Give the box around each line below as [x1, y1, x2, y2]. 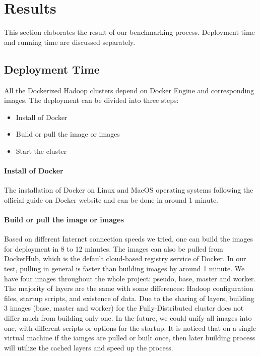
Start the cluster [16, 145, 67, 156]
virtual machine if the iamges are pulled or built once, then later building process [4, 332, 255, 343]
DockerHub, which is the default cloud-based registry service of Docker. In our [4, 253, 246, 264]
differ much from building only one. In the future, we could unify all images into [4, 313, 252, 323]
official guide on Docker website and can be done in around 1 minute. [4, 194, 219, 205]
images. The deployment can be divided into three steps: [4, 95, 179, 105]
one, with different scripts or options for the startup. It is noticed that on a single [4, 322, 256, 333]
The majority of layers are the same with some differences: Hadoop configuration [4, 283, 253, 293]
